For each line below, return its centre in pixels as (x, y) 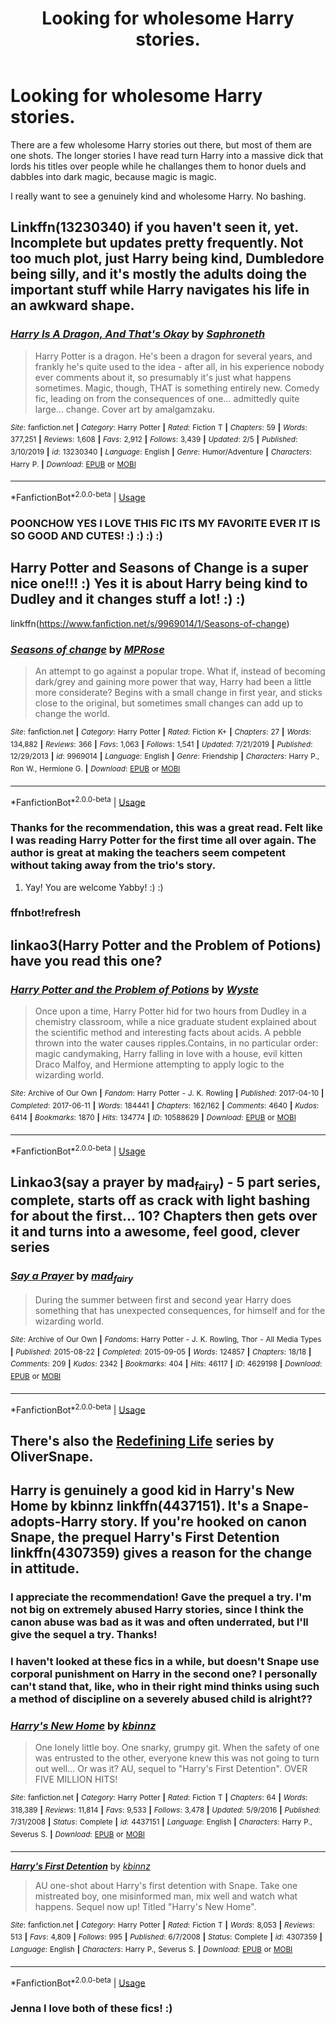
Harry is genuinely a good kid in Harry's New (152, 1490)
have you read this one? (86, 960)
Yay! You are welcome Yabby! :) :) (94, 887)
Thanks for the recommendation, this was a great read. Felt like (166, 828)
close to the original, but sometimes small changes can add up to (169, 703)
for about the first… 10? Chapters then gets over (164, 1216)
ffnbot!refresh (46, 913)
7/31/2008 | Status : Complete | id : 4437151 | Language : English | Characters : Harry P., (161, 1822)
